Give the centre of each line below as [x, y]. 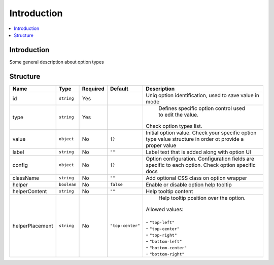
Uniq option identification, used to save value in [202, 95]
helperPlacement [33, 225]
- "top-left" [160, 222]
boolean [67, 185]
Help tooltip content [169, 191]
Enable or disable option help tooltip [189, 184]
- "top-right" [161, 235]
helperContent [30, 191]
